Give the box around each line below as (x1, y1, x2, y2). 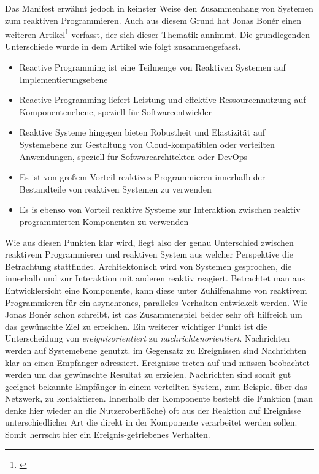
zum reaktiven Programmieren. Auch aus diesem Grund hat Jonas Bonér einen (5, 13, 301, 26)
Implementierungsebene (19, 72, 108, 85)
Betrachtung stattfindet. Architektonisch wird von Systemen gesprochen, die (5, 259, 292, 272)
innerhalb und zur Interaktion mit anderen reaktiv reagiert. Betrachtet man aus (5, 272, 306, 285)
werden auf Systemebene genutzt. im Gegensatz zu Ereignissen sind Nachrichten (5, 343, 307, 356)
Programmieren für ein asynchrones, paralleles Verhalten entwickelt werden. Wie (5, 296, 308, 308)
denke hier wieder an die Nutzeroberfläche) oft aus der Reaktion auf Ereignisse (5, 403, 301, 416)
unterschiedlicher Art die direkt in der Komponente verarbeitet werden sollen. (5, 416, 298, 429)
